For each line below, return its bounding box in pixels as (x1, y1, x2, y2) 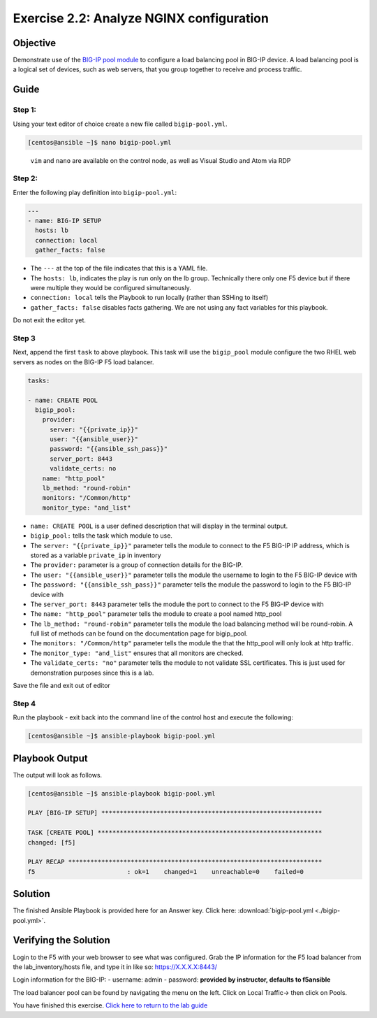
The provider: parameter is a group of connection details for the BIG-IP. (30, 561, 244, 569)
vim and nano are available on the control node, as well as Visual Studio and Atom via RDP (30, 156, 291, 164)
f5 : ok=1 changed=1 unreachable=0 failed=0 (27, 868, 304, 875)
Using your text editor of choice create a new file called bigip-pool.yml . (13, 120, 228, 128)
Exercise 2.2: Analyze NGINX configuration (13, 10, 269, 26)
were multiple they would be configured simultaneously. (30, 284, 192, 292)
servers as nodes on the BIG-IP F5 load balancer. (13, 357, 154, 366)
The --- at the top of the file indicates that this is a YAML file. (30, 264, 208, 273)
